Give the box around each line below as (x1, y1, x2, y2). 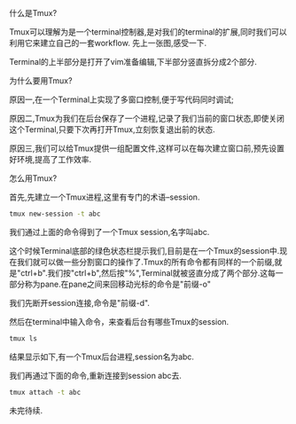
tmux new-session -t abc (9, 209, 101, 218)
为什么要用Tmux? (9, 75, 73, 86)
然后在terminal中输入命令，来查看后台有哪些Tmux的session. (9, 316, 230, 326)
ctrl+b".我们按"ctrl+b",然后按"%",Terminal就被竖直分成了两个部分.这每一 (20, 267, 284, 278)
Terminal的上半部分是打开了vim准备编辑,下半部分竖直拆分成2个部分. (9, 57, 257, 67)
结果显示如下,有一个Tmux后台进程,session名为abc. (9, 351, 195, 362)
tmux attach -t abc (9, 388, 82, 397)
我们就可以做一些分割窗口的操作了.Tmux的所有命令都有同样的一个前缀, (16, 256, 275, 267)
